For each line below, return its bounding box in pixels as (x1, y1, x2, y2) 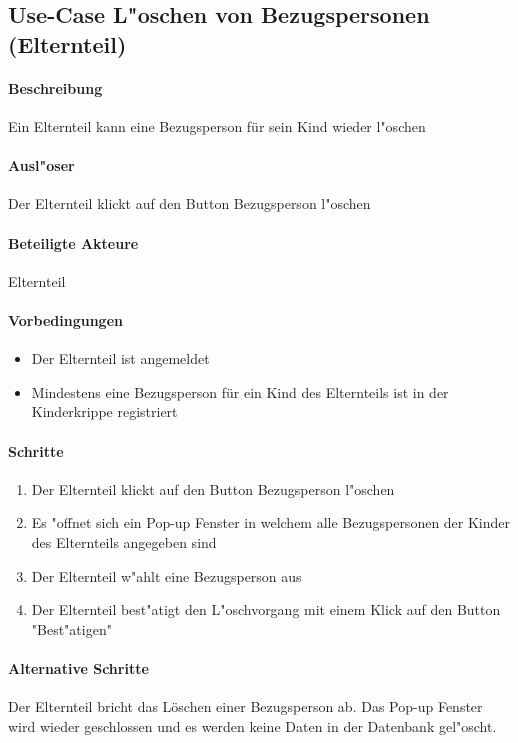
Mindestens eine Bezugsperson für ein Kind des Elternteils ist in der (31, 381, 449, 402)
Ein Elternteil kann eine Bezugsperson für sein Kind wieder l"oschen (8, 115, 426, 136)
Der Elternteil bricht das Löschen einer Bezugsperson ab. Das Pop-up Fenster (8, 696, 483, 717)
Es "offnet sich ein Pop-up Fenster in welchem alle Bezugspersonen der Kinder (31, 512, 511, 533)
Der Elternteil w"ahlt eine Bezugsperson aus (31, 565, 302, 586)
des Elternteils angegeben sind (31, 531, 217, 552)
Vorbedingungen (8, 309, 123, 330)
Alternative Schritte (8, 657, 149, 678)
